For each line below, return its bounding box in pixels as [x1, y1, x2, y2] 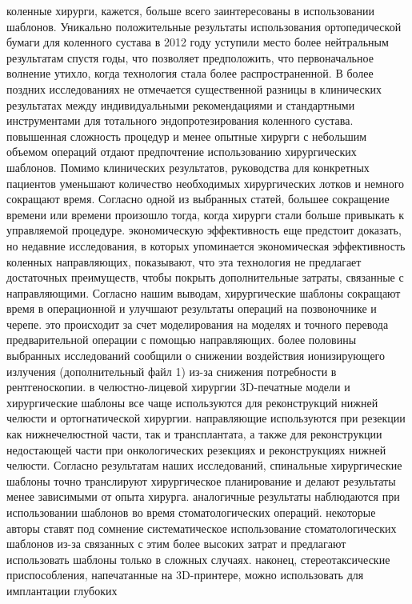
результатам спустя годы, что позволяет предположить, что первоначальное [6, 49, 374, 66]
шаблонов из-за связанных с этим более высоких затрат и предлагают [6, 535, 346, 552]
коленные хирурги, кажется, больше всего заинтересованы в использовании [6, 2, 374, 18]
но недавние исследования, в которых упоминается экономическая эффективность [6, 237, 406, 254]
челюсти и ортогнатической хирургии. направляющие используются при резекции [6, 410, 406, 426]
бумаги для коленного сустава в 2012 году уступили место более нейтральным [6, 34, 389, 50]
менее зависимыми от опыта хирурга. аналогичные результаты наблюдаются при [6, 488, 400, 505]
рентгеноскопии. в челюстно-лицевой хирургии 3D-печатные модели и [6, 378, 350, 395]
